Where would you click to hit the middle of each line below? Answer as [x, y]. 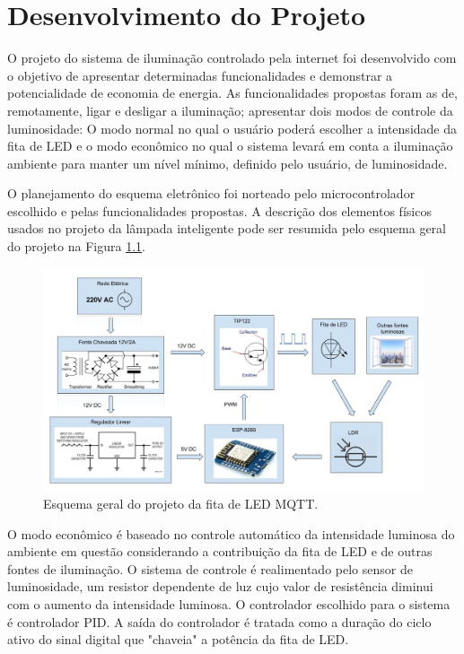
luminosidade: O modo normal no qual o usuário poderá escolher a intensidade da [232, 128]
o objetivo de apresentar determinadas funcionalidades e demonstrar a [200, 75]
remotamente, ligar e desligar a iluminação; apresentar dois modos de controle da [230, 110]
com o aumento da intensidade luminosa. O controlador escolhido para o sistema [229, 604]
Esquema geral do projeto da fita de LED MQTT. [181, 504]
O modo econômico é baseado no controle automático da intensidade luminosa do [231, 533]
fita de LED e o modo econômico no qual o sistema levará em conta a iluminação [230, 146]
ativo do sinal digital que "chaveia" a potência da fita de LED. [178, 639]
